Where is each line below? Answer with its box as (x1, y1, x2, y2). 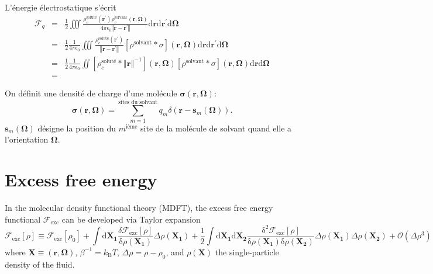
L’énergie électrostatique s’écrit (5, 1, 116, 13)
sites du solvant (118, 99, 158, 105)
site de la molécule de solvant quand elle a (140, 122, 292, 134)
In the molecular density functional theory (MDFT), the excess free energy (5, 202, 273, 213)
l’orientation (5, 133, 49, 145)
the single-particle (215, 245, 279, 258)
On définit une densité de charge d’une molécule (5, 86, 177, 99)
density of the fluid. (5, 258, 75, 270)
